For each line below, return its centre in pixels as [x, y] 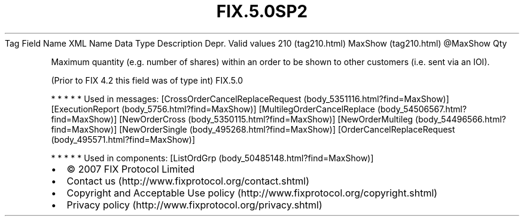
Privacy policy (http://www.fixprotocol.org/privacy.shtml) [194, 205]
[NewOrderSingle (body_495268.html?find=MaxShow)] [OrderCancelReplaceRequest [287, 129]
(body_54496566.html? [461, 119]
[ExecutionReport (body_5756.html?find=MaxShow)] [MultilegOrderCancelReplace [213, 109]
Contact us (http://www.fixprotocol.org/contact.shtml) [188, 181]
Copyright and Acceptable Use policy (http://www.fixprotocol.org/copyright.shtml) [252, 193]
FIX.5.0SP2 [262, 11]
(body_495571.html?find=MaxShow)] [123, 139]
